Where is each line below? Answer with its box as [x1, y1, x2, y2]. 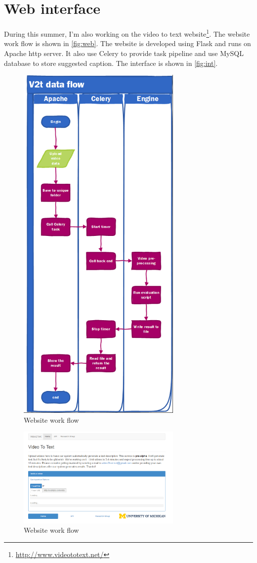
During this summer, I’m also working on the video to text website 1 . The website [4, 27, 250, 39]
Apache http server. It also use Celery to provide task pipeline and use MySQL [4, 48, 244, 58]
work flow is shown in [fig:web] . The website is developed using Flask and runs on [4, 38, 251, 49]
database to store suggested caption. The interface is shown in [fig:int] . [4, 57, 218, 68]
